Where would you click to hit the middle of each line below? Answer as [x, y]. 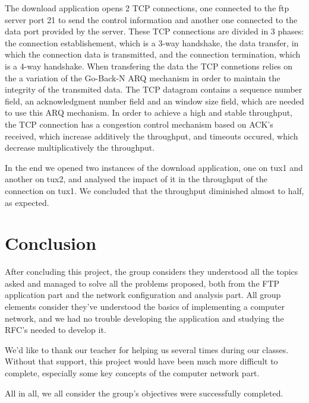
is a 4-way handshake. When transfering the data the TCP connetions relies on [149, 66]
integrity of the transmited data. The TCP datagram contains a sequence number [154, 89]
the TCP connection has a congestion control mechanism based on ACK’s [139, 124]
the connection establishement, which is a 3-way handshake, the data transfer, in [152, 42]
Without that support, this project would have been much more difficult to [141, 361]
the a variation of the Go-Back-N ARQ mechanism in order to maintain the [143, 77]
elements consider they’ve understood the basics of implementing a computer [145, 306]
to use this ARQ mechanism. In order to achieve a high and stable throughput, [149, 112]
